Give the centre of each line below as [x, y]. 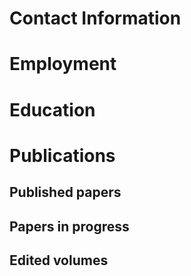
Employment [63, 64]
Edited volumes [59, 260]
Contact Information [95, 18]
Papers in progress [69, 226]
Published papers [65, 192]
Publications [62, 155]
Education [52, 109]
